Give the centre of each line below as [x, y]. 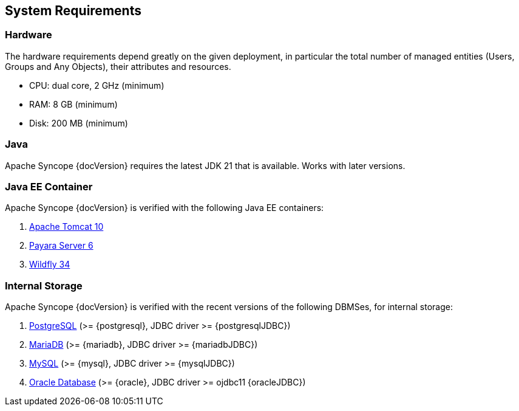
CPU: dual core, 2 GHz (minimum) [97, 85]
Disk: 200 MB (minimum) [79, 123]
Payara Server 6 [61, 246]
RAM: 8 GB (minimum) [73, 104]
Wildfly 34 [50, 264]
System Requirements [73, 11]
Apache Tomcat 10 [66, 227]
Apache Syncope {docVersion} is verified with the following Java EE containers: [165, 208]
